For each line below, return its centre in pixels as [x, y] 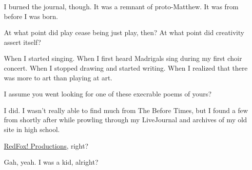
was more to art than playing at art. [58, 77]
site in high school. [32, 129]
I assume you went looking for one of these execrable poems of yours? [108, 94]
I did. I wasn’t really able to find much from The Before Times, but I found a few [126, 110]
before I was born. [31, 16]
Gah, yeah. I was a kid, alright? [51, 162]
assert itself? [23, 42]
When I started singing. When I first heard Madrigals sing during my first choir [123, 58]
